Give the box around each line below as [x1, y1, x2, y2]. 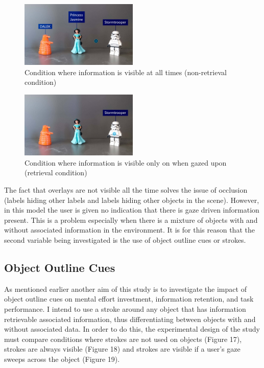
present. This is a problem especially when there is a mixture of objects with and [4, 214, 258, 225]
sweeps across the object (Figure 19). [4, 353, 120, 364]
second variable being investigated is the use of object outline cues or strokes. [4, 235, 246, 245]
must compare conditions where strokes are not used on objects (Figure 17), [4, 333, 242, 344]
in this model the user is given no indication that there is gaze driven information [4, 204, 259, 215]
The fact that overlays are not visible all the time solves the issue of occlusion [4, 185, 248, 195]
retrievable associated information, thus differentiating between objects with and [4, 313, 256, 324]
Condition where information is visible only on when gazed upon [25, 157, 227, 168]
